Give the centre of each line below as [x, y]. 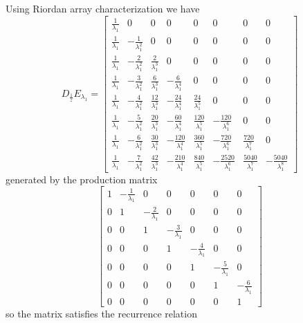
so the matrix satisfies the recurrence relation [101, 314]
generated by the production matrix [82, 179]
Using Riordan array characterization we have [103, 8]
